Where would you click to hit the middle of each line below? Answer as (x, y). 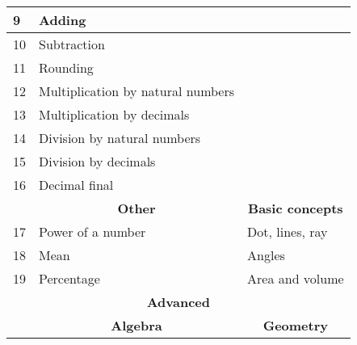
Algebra (136, 325)
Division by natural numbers (120, 138)
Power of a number (92, 231)
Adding (63, 20)
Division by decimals (97, 161)
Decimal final (76, 185)
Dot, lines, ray (288, 231)
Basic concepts (296, 208)
